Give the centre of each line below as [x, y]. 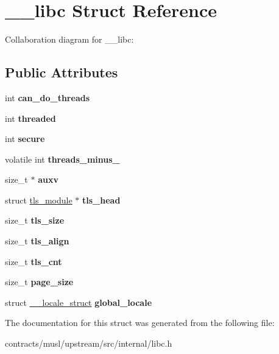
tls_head [101, 200]
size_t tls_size [35, 220]
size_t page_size [39, 282]
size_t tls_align [37, 241]
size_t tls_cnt [34, 261]
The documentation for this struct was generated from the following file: [140, 323]
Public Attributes [62, 72]
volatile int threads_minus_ [62, 159]
